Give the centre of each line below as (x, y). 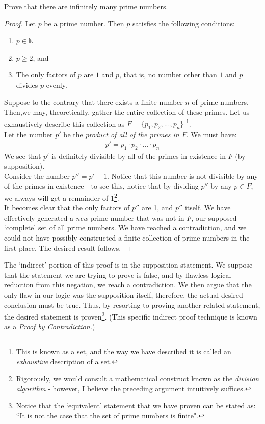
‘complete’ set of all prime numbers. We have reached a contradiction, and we (125, 228)
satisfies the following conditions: (183, 23)
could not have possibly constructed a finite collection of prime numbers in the (127, 238)
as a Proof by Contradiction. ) (50, 326)
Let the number (29, 134)
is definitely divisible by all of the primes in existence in (139, 156)
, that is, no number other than (168, 75)
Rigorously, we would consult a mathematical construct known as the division (138, 378)
